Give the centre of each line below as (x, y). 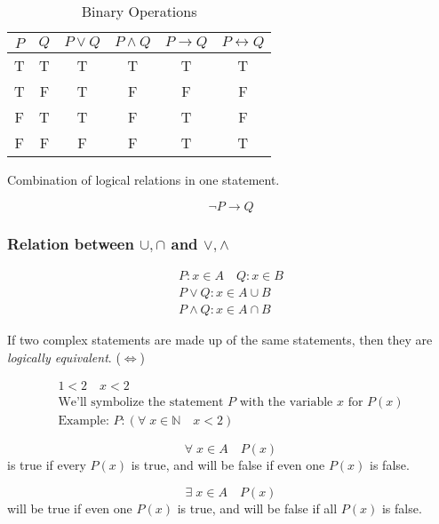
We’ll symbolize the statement (141, 403)
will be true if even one (70, 508)
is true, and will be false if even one (228, 465)
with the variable (286, 403)
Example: (84, 421)
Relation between (71, 243)
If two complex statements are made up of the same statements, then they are (220, 339)
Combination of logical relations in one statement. (144, 179)
